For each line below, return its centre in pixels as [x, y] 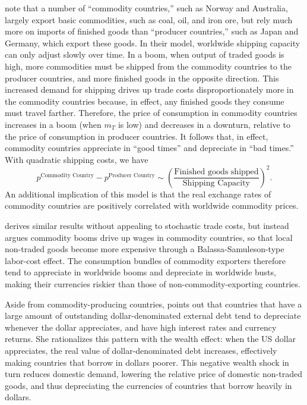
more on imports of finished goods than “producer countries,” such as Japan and [152, 31]
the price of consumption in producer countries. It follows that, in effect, [137, 136]
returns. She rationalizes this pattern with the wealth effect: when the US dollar [151, 339]
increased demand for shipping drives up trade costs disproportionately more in [149, 90]
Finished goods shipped [216, 172]
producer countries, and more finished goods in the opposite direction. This [142, 78]
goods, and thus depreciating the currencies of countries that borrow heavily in [148, 385]
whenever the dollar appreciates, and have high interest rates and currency [141, 327]
